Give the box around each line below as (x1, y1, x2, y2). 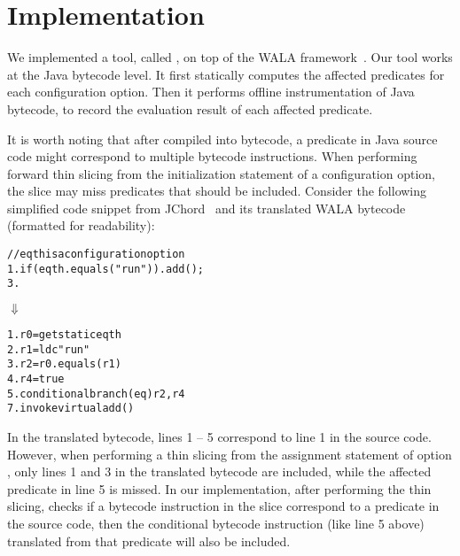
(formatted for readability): (7, 216, 155, 235)
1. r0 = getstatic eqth (7, 328, 121, 342)
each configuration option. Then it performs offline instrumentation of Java (7, 82, 415, 101)
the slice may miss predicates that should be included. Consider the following (7, 181, 427, 200)
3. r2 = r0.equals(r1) (7, 358, 121, 371)
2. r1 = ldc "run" (7, 343, 90, 356)
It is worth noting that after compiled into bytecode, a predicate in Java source (7, 129, 438, 148)
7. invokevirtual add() (7, 402, 135, 415)
